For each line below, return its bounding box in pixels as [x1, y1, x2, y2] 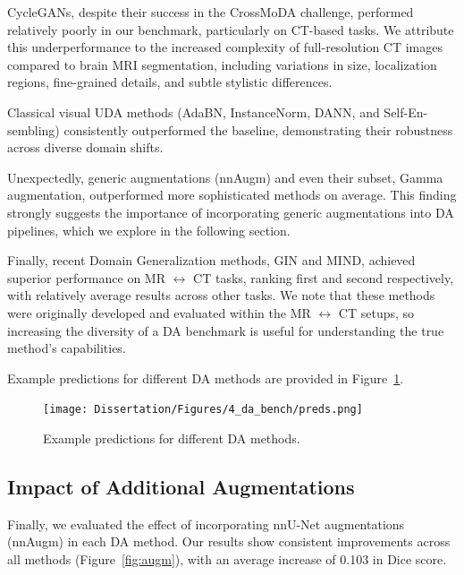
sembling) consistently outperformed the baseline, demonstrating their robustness [7, 120, 453, 139]
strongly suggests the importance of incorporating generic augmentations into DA [7, 202, 454, 221]
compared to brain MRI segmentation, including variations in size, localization [7, 55, 437, 73]
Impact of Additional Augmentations [7, 472, 355, 500]
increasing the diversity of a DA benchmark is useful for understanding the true [7, 321, 444, 339]
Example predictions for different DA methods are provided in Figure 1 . [7, 368, 404, 387]
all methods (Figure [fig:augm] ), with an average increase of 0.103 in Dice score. [7, 549, 447, 568]
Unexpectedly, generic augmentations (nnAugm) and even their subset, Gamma [7, 167, 443, 186]
